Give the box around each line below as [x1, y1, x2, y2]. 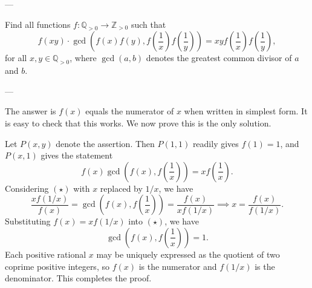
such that [131, 18, 166, 30]
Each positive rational [5, 247, 86, 260]
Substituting [5, 215, 51, 227]
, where [70, 51, 97, 64]
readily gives [192, 137, 239, 149]
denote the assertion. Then [56, 137, 155, 149]
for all [5, 51, 27, 64]
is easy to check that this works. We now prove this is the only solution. [5, 116, 271, 129]
